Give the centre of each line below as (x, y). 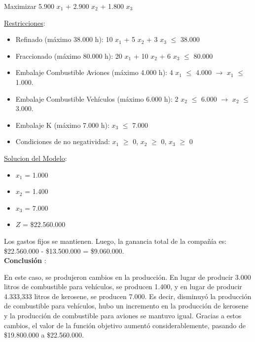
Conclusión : (25, 260)
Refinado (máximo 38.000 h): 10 (64, 39)
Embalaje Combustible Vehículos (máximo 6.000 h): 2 (97, 98)
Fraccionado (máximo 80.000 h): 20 (69, 56)
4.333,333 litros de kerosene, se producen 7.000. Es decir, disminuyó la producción (128, 296)
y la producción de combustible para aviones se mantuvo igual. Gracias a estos (123, 316)
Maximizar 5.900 (29, 6)
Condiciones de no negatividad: (63, 141)
